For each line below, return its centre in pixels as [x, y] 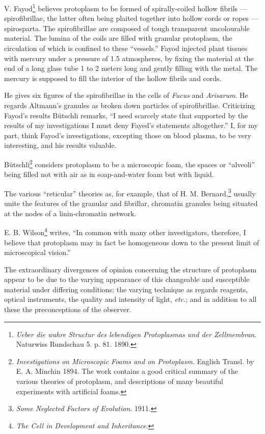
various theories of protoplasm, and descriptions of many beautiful [120, 381]
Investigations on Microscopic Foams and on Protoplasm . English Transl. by [135, 361]
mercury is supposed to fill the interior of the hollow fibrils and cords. [113, 78]
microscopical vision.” [37, 252]
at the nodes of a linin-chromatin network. [70, 213]
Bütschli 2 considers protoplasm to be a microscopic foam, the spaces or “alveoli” [130, 163]
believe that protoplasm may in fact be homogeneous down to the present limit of [132, 242]
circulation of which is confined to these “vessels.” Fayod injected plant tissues [126, 48]
